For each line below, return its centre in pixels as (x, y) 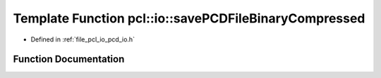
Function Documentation (69, 59)
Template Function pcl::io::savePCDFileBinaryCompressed (189, 18)
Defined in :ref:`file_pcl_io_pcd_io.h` (83, 39)
